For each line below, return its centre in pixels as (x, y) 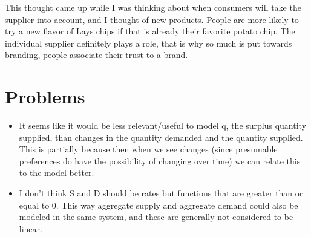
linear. (31, 228)
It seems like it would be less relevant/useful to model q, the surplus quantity (163, 125)
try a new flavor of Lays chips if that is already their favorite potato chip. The (150, 31)
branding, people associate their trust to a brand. (97, 55)
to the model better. (57, 173)
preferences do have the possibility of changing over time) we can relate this (160, 161)
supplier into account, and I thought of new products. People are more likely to (152, 19)
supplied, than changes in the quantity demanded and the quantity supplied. (161, 137)
